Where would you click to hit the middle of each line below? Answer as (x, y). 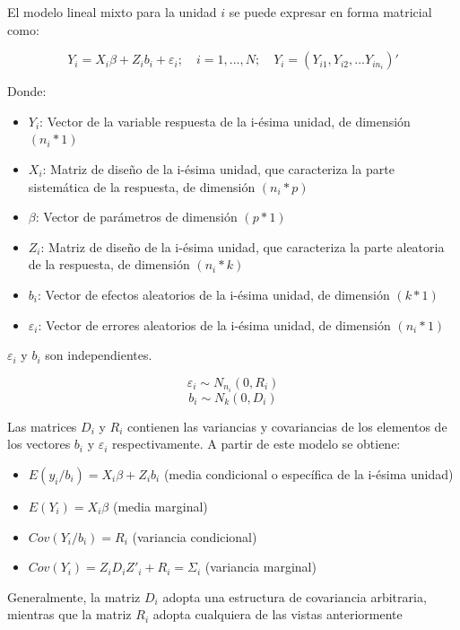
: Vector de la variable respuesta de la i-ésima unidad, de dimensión (225, 121)
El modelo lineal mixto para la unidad (112, 12)
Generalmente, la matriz (74, 596)
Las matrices (42, 426)
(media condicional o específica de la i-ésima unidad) (308, 474)
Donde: (27, 91)
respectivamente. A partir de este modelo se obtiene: (256, 444)
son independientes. (99, 355)
